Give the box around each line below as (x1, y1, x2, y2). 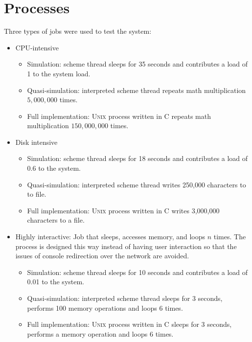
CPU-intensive (15, 42, 59, 52)
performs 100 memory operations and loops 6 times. (27, 302, 183, 313)
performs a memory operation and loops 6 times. (27, 328, 174, 339)
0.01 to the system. (27, 276, 85, 287)
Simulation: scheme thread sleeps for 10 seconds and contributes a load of (27, 267, 248, 277)
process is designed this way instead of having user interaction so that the (15, 241, 237, 251)
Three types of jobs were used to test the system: (4, 26, 152, 36)
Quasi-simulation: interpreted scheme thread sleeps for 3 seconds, (27, 293, 223, 303)
